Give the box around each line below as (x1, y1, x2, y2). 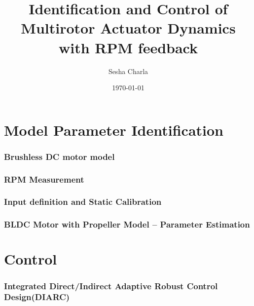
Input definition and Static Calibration (4, 195, 162, 208)
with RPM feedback (59, 37, 198, 57)
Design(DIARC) (4, 291, 70, 303)
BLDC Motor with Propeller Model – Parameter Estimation (4, 218, 250, 230)
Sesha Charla (108, 66, 148, 76)
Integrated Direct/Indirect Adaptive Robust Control (4, 279, 218, 292)
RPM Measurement (4, 173, 84, 185)
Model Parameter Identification (4, 119, 224, 140)
